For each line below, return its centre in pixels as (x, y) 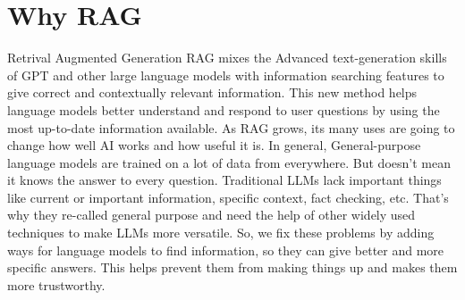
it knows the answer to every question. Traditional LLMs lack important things (224, 180)
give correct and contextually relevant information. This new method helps (212, 92)
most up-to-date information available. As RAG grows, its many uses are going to (231, 127)
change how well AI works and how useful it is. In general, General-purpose (214, 145)
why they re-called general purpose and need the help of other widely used (211, 215)
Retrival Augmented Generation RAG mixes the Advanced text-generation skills (227, 58)
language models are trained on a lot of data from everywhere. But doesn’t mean (229, 162)
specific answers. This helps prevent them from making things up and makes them (232, 267)
